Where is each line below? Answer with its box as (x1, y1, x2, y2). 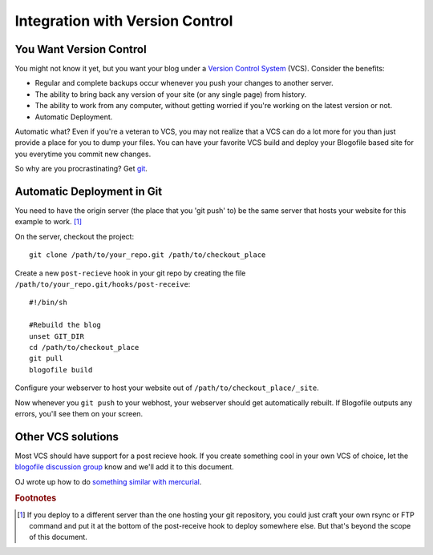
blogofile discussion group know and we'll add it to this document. (14, 462, 234, 472)
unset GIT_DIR (29, 332, 84, 340)
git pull (29, 354, 63, 364)
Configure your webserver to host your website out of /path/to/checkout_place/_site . (14, 383, 320, 392)
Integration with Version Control (14, 12, 233, 30)
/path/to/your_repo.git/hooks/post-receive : (14, 280, 191, 289)
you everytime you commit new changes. (14, 149, 152, 159)
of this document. (29, 533, 87, 542)
